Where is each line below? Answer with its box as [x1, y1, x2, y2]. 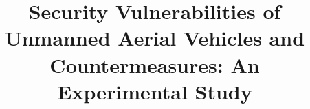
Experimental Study [57, 77, 252, 105]
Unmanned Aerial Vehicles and [4, 24, 305, 52]
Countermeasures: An [49, 50, 260, 78]
